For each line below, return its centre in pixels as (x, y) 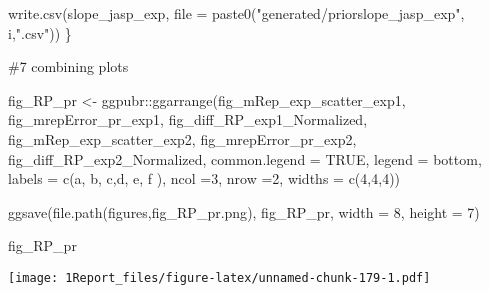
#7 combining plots (68, 66)
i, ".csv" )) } (40, 32)
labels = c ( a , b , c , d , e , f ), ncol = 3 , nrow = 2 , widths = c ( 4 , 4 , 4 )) (204, 178)
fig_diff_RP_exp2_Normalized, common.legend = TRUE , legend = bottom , (245, 158)
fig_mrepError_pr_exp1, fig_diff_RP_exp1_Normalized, (188, 119)
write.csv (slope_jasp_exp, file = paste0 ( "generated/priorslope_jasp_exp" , (236, 13)
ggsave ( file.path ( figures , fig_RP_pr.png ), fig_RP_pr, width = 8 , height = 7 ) (244, 211)
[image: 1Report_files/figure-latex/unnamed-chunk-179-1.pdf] (219, 277)
